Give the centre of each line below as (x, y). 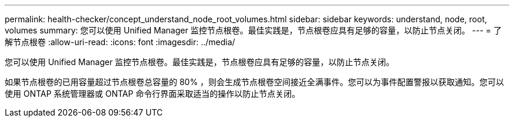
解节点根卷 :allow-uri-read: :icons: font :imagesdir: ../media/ (120, 42)
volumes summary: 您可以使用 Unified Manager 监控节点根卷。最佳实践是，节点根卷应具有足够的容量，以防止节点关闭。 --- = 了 (253, 30)
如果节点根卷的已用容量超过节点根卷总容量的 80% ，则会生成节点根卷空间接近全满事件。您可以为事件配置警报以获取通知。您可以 (255, 82)
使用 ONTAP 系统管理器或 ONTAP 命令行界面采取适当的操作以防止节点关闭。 (153, 94)
